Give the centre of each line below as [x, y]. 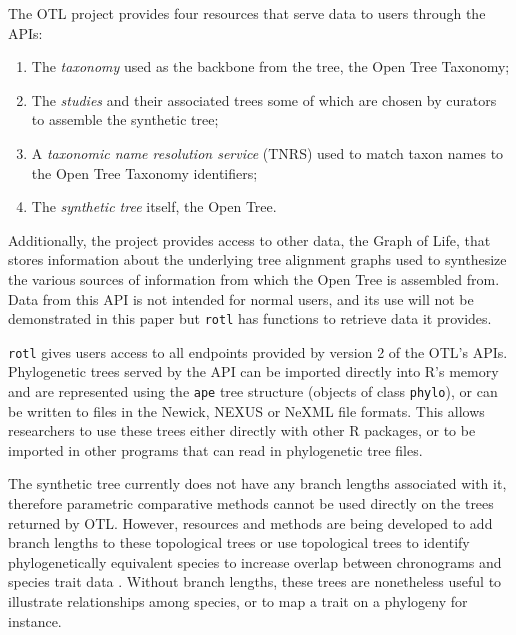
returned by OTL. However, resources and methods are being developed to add [250, 522]
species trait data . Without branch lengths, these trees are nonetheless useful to [255, 581]
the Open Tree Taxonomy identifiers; [144, 172]
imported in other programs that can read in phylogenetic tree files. [215, 449]
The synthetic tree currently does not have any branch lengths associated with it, [257, 483]
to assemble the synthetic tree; [125, 119]
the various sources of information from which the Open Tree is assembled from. [254, 278]
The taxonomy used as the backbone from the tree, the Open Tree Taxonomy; [270, 66]
